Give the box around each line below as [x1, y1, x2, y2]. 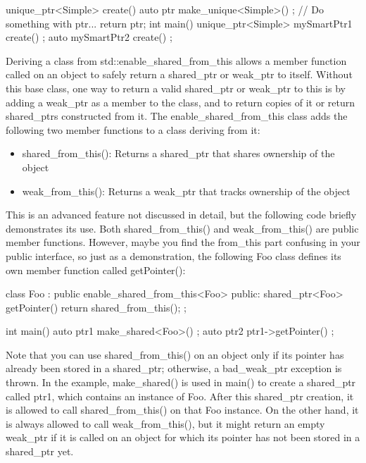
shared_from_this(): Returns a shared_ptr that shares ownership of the [22, 146, 335, 161]
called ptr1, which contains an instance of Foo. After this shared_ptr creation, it [6, 388, 354, 403]
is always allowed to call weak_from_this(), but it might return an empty [6, 416, 325, 431]
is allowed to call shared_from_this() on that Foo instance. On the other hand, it [6, 402, 359, 417]
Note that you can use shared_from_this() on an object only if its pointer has [6, 347, 344, 362]
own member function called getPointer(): [6, 262, 186, 277]
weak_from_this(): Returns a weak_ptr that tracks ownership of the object [22, 183, 351, 198]
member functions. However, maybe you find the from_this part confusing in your [6, 235, 360, 249]
